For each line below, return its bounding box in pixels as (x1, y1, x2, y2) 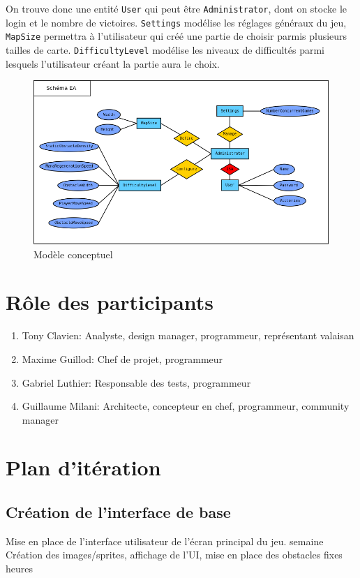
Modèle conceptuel (33, 246, 113, 261)
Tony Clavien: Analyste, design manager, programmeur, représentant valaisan (22, 328, 354, 343)
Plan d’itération (6, 453, 161, 482)
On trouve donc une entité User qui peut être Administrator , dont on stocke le (6, 1, 347, 15)
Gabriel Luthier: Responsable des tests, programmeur (22, 375, 251, 390)
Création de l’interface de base (6, 501, 231, 523)
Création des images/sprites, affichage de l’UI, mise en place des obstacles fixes (6, 547, 343, 562)
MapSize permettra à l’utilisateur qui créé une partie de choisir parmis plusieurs (6, 29, 347, 43)
